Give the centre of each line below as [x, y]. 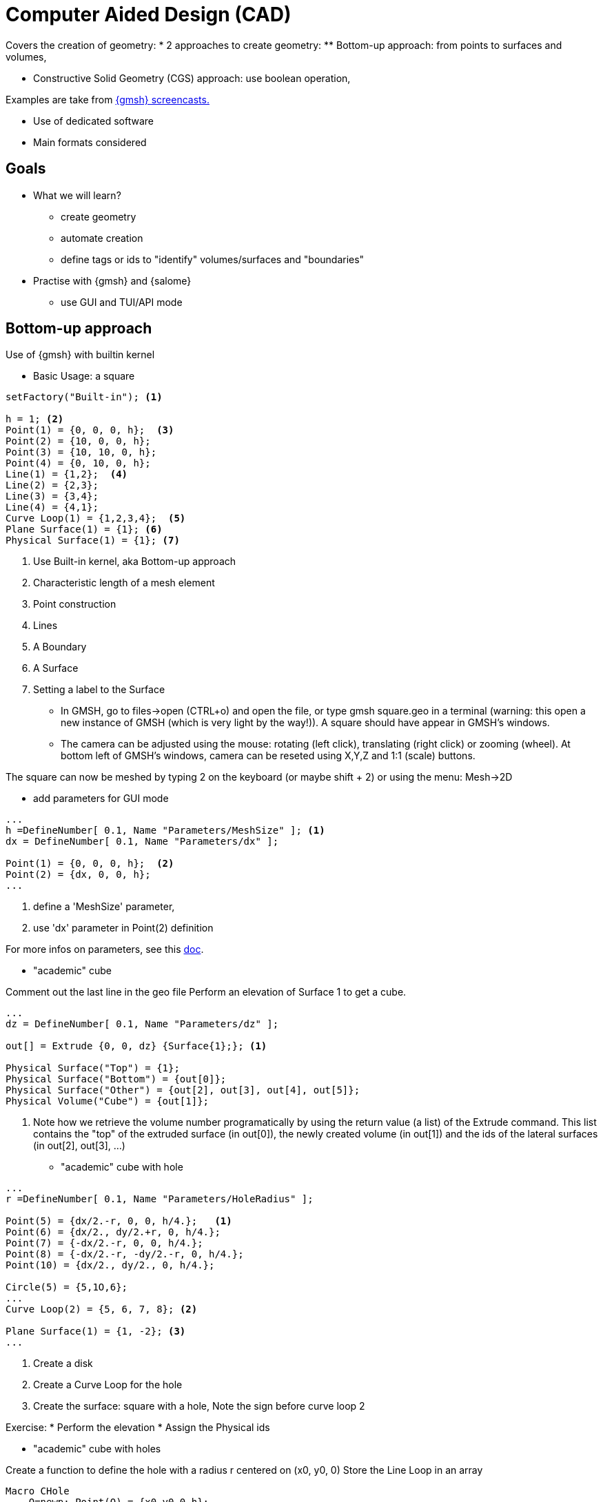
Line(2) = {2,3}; [52, 485]
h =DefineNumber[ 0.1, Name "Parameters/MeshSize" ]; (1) [165, 831]
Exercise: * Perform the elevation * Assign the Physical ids [138, 1428]
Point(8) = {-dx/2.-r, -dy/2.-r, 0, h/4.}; [125, 1254]
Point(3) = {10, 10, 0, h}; [81, 452]
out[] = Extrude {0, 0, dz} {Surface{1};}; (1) [136, 1046]
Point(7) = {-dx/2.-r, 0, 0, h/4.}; [104, 1243]
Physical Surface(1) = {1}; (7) [93, 541]
